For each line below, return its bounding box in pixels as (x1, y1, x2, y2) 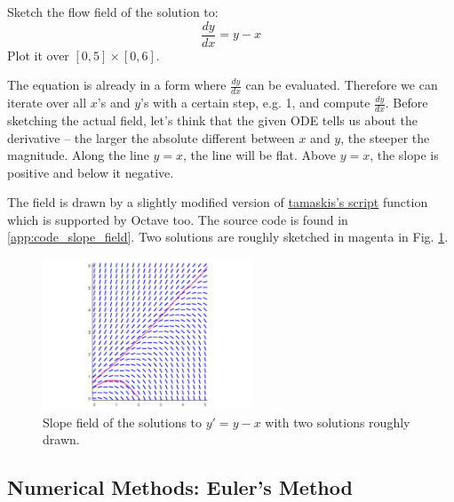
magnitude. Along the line (7, 146, 149, 164)
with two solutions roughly (265, 412, 410, 431)
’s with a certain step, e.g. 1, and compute (140, 93, 370, 112)
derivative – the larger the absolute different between (7, 128, 295, 147)
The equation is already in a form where (7, 76, 227, 94)
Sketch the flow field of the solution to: (7, 3, 219, 20)
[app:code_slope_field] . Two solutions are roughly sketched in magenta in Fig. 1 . (7, 227, 449, 246)
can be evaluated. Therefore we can (245, 76, 438, 94)
